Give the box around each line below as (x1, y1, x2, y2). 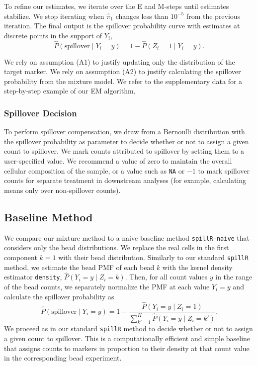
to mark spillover (198, 165, 250, 176)
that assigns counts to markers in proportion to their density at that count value (4, 343, 250, 353)
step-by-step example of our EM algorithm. (4, 86, 136, 96)
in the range (215, 272, 253, 282)
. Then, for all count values (125, 272, 208, 282)
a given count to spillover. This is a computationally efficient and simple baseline (4, 333, 251, 343)
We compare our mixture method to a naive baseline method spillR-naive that (4, 232, 250, 243)
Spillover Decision (4, 106, 77, 119)
